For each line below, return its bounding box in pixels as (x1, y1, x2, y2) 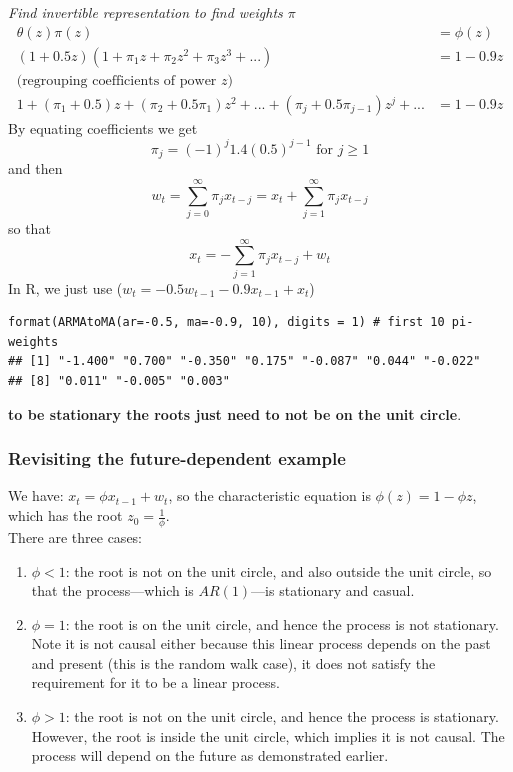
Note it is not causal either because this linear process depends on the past (31, 633, 491, 654)
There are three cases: (8, 526, 143, 547)
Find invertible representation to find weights (8, 2, 283, 22)
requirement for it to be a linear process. (31, 672, 280, 693)
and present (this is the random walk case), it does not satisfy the (31, 652, 436, 673)
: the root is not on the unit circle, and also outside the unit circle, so (65, 560, 492, 581)
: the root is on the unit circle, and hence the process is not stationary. (65, 613, 499, 634)
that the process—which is (31, 580, 194, 601)
